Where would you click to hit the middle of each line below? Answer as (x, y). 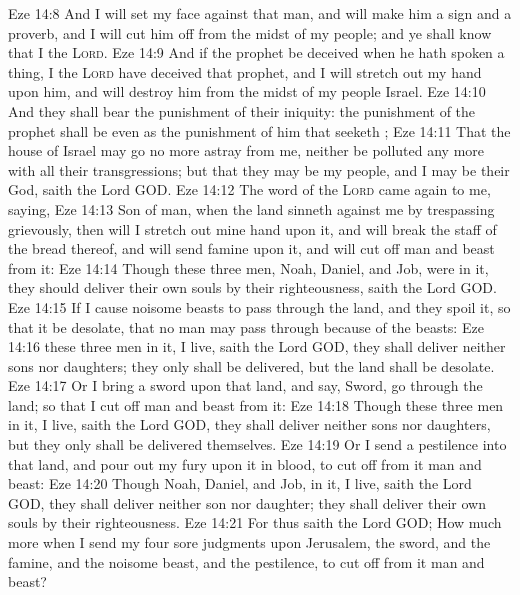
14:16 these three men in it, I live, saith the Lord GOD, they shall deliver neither (257, 346)
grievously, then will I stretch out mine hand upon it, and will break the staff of (252, 228)
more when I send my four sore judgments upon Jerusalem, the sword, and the (249, 542)
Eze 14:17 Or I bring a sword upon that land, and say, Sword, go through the (245, 385)
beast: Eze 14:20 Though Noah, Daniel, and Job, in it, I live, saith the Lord (240, 483)
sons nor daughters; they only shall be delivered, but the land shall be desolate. (251, 365)
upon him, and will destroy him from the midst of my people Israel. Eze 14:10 (247, 91)
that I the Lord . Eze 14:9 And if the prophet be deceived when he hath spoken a (256, 52)
